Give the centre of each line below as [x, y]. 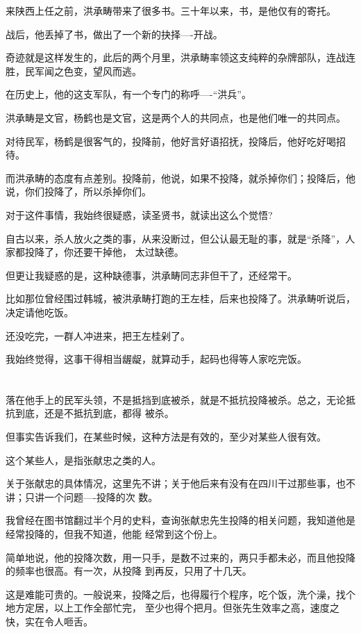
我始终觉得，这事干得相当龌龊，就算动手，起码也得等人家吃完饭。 [156, 359]
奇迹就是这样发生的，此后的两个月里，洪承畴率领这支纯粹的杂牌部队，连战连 [180, 57]
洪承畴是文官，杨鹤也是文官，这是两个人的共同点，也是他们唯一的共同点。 [176, 117]
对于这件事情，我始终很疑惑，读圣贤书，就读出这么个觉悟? [139, 214]
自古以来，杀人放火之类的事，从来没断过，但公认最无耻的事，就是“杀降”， [176, 238]
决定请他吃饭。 [40, 312]
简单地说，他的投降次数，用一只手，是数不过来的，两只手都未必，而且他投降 [180, 557]
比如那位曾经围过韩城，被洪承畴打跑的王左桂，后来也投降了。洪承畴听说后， [180, 298]
